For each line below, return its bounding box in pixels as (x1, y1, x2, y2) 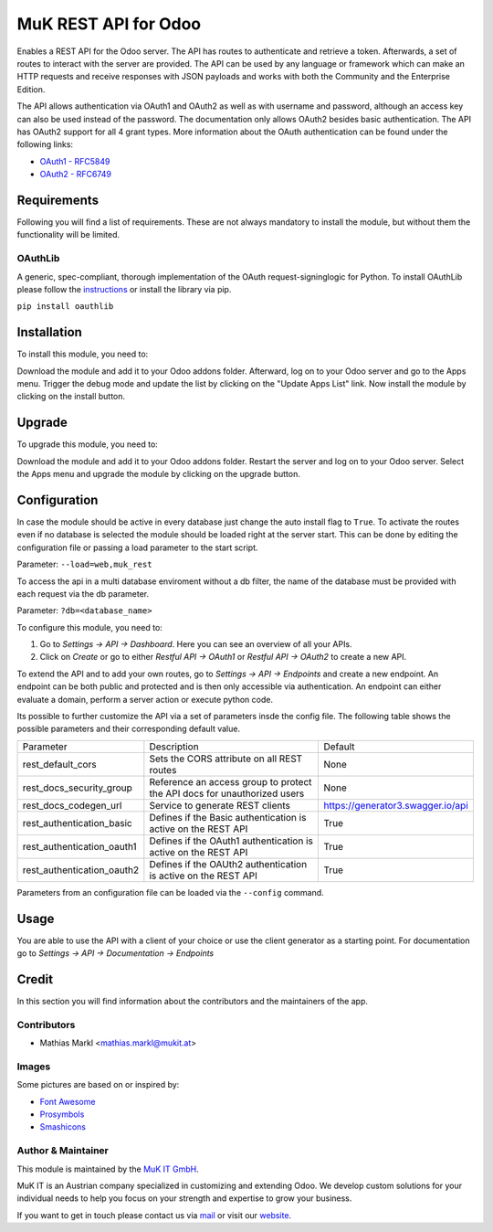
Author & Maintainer (16, 1144, 109, 1157)
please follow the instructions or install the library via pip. (16, 283, 232, 294)
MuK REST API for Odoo (16, 14, 201, 34)
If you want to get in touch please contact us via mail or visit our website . (16, 1209, 292, 1220)
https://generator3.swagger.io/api (323, 799, 469, 812)
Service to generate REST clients (149, 799, 291, 812)
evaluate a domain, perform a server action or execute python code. (16, 694, 274, 705)
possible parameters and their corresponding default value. (16, 723, 241, 735)
